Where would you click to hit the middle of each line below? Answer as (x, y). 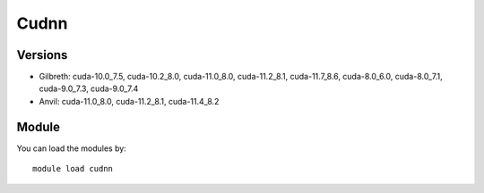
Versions (42, 55)
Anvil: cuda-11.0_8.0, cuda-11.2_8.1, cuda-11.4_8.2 (129, 101)
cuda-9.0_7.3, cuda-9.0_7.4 (89, 88)
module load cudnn (73, 169)
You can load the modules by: (72, 148)
